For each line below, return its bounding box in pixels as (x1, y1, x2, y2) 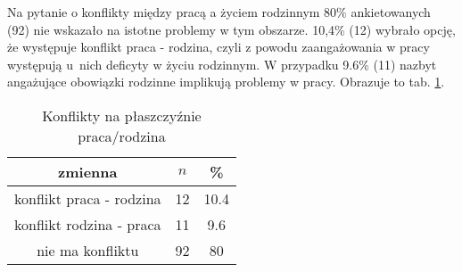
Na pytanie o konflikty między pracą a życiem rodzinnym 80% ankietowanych (7, 3, 431, 21)
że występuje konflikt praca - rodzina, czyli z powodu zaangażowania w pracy (7, 37, 430, 56)
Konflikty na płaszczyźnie (42, 104, 202, 126)
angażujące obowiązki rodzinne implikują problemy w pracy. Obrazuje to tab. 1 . (7, 72, 445, 91)
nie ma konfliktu (37, 239, 139, 260)
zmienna (58, 161, 118, 182)
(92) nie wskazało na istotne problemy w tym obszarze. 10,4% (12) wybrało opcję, (7, 20, 456, 38)
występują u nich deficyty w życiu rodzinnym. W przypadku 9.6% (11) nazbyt (7, 54, 437, 73)
